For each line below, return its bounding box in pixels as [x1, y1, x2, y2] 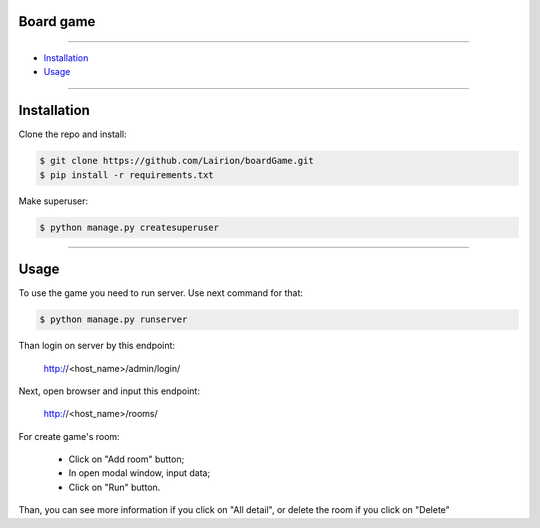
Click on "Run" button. [68, 481, 161, 493]
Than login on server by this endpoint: [18, 340, 175, 352]
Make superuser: [18, 195, 89, 207]
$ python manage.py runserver [39, 314, 188, 325]
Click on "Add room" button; [68, 453, 185, 465]
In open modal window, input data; [68, 467, 211, 479]
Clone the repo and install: [18, 128, 127, 140]
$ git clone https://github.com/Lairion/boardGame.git [39, 155, 314, 167]
